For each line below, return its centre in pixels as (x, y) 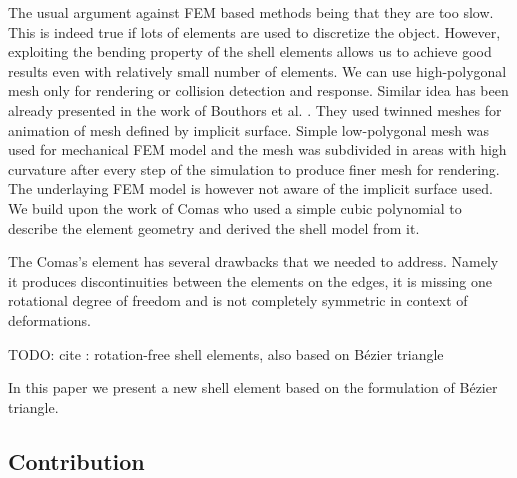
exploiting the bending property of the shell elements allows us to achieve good (250, 51)
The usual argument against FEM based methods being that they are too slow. (251, 12)
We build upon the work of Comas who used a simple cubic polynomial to (235, 207)
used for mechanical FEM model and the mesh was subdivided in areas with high (257, 149)
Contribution (76, 460)
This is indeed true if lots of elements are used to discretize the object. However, (254, 31)
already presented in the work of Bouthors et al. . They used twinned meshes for (255, 109)
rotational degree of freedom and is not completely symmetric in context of (238, 300)
